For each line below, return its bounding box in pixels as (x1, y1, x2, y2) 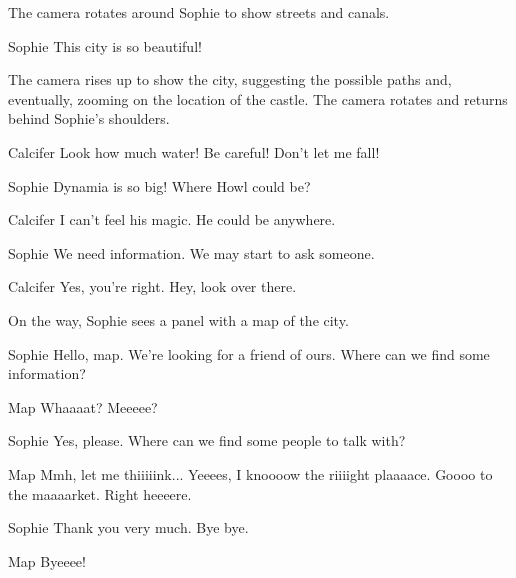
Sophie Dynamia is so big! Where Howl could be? (8, 175, 311, 196)
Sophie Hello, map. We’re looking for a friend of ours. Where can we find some (8, 343, 490, 364)
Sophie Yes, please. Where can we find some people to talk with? (8, 430, 406, 451)
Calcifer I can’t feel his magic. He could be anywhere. (8, 209, 336, 230)
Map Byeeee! (8, 550, 86, 571)
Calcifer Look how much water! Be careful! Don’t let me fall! (8, 141, 380, 162)
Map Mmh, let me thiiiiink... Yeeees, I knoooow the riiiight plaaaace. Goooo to (8, 463, 493, 484)
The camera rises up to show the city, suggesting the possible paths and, (8, 69, 452, 90)
